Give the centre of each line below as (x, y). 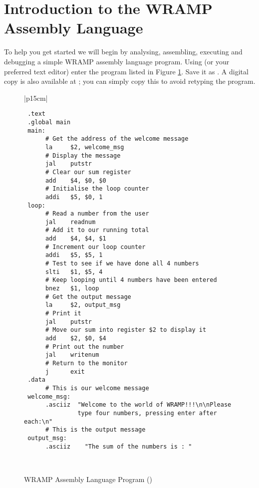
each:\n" (38, 421)
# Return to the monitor (86, 363)
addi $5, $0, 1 (74, 197)
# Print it (63, 314)
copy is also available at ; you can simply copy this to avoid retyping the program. (130, 81)
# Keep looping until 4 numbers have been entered (131, 280)
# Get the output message (88, 297)
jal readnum (70, 222)
